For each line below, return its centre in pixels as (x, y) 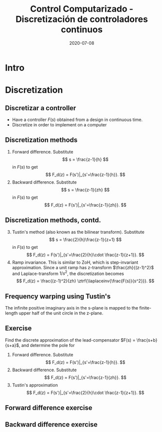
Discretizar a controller (41, 108)
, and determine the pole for (47, 345)
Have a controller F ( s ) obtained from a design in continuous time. (77, 120)
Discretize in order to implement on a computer (59, 124)
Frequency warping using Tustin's (58, 296)
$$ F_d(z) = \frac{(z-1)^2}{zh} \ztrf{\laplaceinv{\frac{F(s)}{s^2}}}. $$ (85, 281)
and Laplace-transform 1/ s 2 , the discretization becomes (68, 273)
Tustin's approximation (35, 385)
